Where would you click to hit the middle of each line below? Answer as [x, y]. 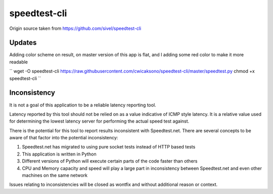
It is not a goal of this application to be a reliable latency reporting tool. [83, 105]
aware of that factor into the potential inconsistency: [64, 138]
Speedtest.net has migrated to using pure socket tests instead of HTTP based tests [109, 147]
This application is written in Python [59, 154]
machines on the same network [55, 175]
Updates [23, 43]
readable [18, 62]
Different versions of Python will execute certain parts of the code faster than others [110, 161]
